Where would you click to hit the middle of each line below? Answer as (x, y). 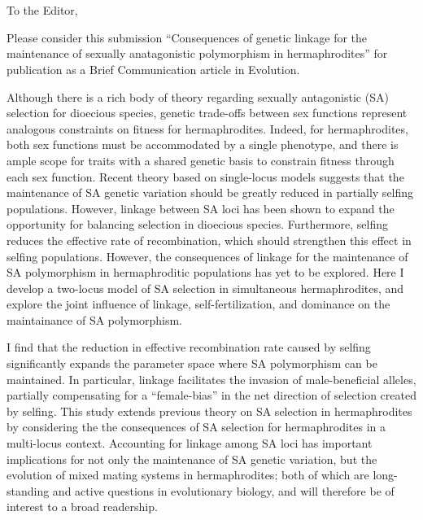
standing (28, 490)
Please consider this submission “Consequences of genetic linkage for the (187, 37)
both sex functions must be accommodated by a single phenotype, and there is (203, 144)
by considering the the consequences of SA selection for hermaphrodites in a (196, 427)
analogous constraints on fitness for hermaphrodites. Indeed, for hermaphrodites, (207, 128)
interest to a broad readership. (82, 507)
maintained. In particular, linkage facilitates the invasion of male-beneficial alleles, (211, 379)
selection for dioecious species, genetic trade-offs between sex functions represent (207, 113)
